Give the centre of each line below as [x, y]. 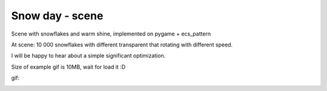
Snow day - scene [57, 16]
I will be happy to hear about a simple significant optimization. [88, 56]
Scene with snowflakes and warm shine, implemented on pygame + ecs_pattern [111, 34]
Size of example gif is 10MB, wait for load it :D [68, 67]
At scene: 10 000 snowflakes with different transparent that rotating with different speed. [122, 45]
